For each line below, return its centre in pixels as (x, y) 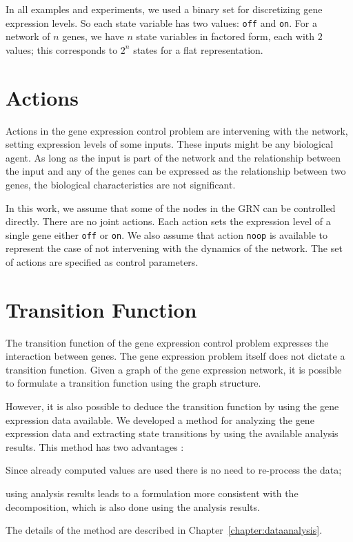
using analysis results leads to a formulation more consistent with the (152, 493)
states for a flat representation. (198, 49)
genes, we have (93, 36)
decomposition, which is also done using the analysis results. (133, 506)
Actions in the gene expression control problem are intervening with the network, (177, 130)
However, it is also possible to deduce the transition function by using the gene (172, 406)
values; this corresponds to (62, 49)
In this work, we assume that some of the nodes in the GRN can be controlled (171, 207)
